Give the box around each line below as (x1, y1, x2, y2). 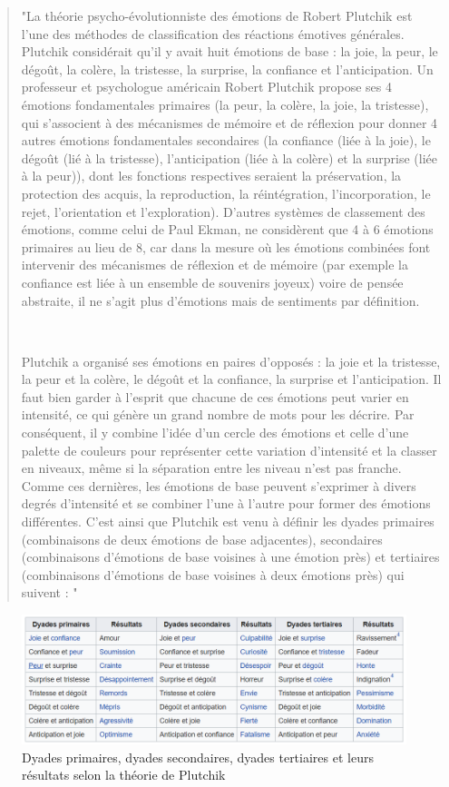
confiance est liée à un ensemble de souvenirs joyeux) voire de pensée (21, 272, 404, 291)
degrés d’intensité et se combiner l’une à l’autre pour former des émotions (21, 494, 431, 513)
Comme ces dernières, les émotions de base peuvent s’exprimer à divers (21, 476, 416, 495)
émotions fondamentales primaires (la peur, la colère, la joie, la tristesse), (21, 94, 429, 113)
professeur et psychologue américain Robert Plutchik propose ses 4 (21, 77, 392, 96)
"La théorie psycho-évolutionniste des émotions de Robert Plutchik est (21, 6, 413, 25)
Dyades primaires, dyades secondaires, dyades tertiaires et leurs (22, 747, 374, 766)
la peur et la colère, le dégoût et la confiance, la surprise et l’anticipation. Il (21, 369, 442, 389)
